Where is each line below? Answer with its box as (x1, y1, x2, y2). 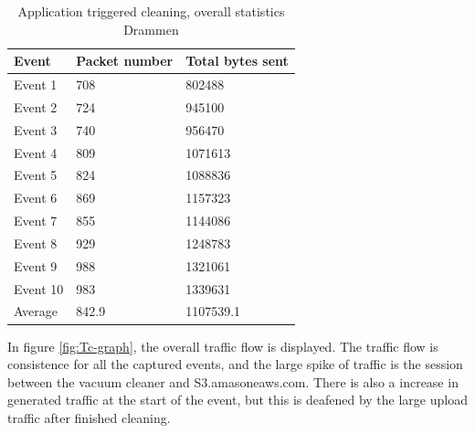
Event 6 (14, 188, 58, 207)
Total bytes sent (185, 51, 289, 70)
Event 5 (14, 165, 58, 185)
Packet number (76, 51, 174, 70)
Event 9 (14, 256, 58, 275)
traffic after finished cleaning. (7, 407, 171, 427)
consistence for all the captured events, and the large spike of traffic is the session (7, 354, 463, 374)
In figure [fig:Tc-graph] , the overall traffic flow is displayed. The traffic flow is (7, 336, 438, 355)
